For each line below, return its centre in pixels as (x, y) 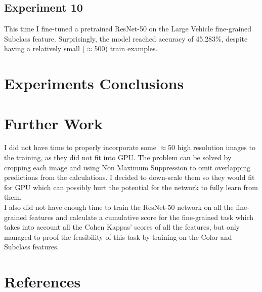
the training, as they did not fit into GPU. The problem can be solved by (118, 157)
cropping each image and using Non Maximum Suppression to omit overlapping (127, 167)
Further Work (53, 123)
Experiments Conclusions (94, 83)
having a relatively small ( (45, 48)
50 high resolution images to (212, 147)
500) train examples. (126, 48)
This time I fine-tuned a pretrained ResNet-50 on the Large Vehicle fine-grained (128, 29)
